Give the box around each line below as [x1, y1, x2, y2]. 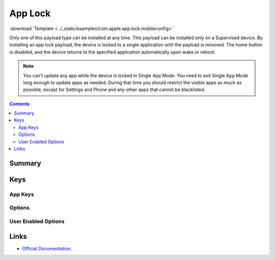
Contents [9, 101, 30, 107]
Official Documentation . [22, 245, 72, 251]
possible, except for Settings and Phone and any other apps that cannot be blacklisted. [23, 86, 206, 93]
